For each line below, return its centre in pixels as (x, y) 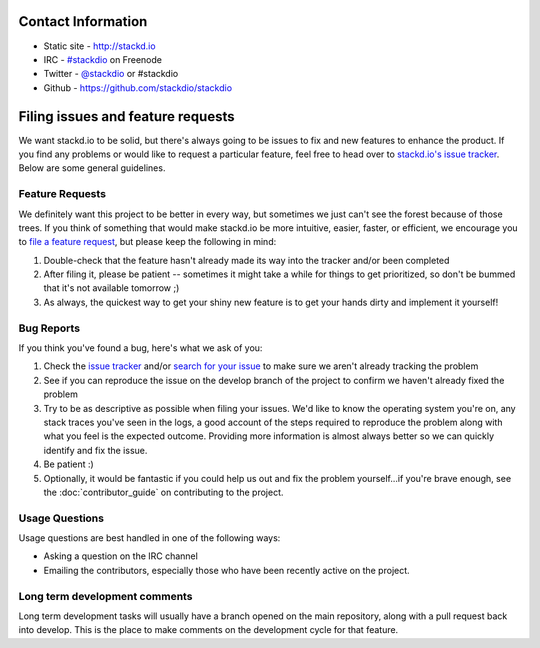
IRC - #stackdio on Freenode (102, 59)
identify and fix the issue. (95, 450)
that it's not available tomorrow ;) (111, 288)
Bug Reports (49, 328)
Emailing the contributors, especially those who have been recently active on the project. (226, 570)
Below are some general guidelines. (92, 168)
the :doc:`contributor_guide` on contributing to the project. (163, 492)
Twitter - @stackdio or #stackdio (111, 74)
